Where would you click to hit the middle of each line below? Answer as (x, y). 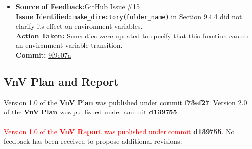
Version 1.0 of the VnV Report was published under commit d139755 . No (119, 131)
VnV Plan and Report (61, 82)
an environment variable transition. (69, 45)
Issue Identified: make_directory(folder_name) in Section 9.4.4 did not (129, 16)
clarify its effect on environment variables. (79, 26)
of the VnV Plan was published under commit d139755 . (92, 112)
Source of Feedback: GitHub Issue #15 (78, 6)
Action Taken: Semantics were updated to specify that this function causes (132, 35)
